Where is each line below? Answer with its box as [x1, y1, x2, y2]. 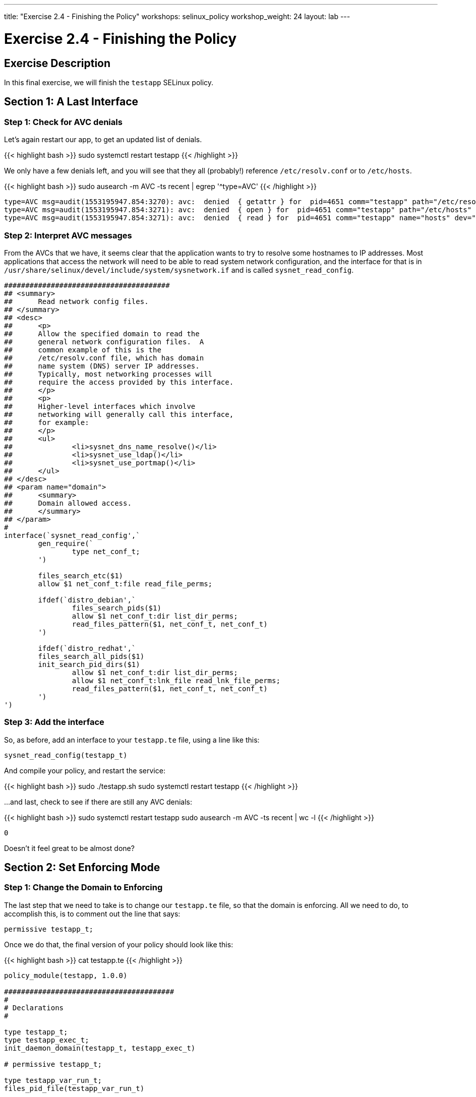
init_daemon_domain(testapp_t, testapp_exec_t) [4, 1044, 196, 1052]
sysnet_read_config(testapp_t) [4, 751, 128, 759]
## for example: [4, 418, 89, 426]
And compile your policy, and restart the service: [4, 766, 165, 775]
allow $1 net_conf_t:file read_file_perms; [38, 579, 213, 588]
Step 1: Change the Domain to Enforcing [4, 882, 163, 893]
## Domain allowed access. [4, 499, 132, 507]
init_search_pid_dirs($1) [38, 660, 140, 668]
